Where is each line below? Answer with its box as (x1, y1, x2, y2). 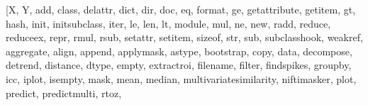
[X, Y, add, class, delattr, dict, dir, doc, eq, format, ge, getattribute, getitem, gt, (6, 2, 356, 16)
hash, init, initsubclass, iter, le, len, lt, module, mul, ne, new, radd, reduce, (6, 16, 331, 31)
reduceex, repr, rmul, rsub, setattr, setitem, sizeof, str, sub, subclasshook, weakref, (6, 30, 363, 45)
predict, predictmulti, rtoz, (6, 85, 122, 100)
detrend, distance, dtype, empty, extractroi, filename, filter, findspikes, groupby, (6, 57, 352, 72)
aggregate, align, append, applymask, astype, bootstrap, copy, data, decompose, (6, 43, 352, 58)
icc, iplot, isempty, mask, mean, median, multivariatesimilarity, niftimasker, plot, (6, 71, 357, 86)
